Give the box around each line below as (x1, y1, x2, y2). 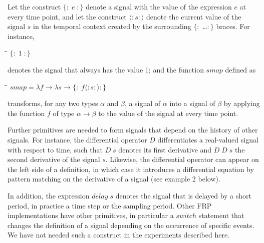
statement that (198, 210, 244, 220)
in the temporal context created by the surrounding (33, 21, 191, 31)
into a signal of (169, 98, 215, 108)
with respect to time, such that (8, 144, 103, 154)
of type (53, 107, 75, 118)
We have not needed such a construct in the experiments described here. (8, 229, 229, 240)
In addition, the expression (8, 190, 90, 200)
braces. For (216, 21, 250, 31)
